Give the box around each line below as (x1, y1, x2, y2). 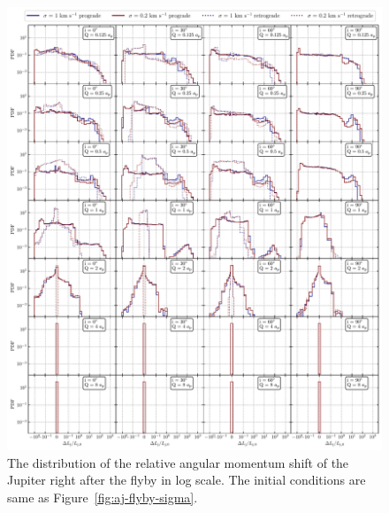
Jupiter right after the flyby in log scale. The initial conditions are (7, 470, 366, 489)
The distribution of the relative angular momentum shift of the (7, 453, 349, 471)
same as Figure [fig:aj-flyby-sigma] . (7, 487, 198, 506)
